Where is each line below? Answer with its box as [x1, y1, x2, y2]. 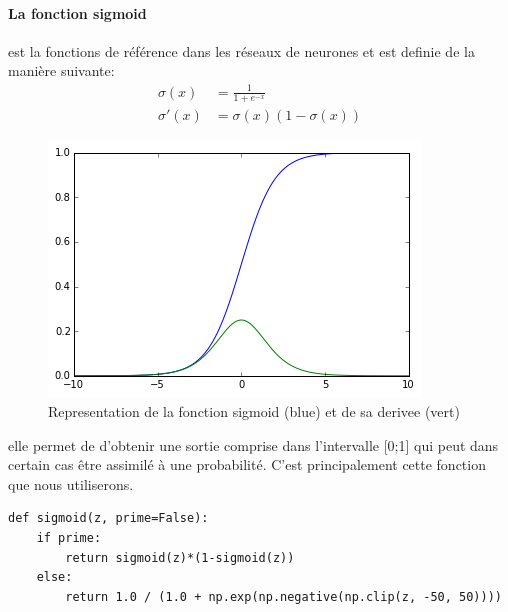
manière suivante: [8, 60, 115, 81]
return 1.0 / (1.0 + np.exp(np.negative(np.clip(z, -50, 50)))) [65, 589, 502, 604]
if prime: [36, 530, 102, 545]
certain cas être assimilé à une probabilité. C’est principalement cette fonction [8, 454, 486, 475]
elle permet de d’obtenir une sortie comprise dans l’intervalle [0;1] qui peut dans [8, 434, 499, 455]
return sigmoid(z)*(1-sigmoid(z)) [65, 550, 295, 565]
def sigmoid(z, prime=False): [8, 511, 209, 526]
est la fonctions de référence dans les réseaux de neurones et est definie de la [8, 40, 475, 61]
